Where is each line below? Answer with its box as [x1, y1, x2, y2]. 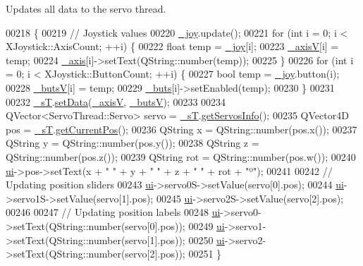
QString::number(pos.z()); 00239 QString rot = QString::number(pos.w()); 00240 [6, 149, 356, 164]
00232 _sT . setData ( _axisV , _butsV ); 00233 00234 [6, 94, 226, 109]
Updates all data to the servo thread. [6, 1, 166, 16]
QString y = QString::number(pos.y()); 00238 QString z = [6, 135, 259, 150]
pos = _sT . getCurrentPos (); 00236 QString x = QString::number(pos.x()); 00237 [6, 121, 357, 136]
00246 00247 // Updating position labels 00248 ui [6, 205, 221, 219]
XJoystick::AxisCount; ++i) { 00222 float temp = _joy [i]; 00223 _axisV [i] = [6, 39, 339, 54]
